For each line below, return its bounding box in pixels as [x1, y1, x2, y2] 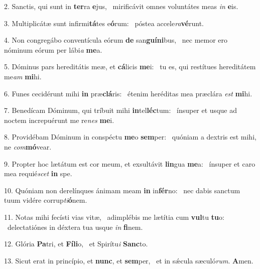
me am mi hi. [4, 71, 42, 81]
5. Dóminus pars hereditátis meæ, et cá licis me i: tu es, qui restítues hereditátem [4, 61, 256, 72]
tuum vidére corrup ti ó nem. [4, 195, 87, 205]
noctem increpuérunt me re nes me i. [4, 114, 114, 125]
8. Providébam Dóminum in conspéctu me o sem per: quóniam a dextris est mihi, [4, 131, 256, 142]
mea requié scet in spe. [4, 168, 72, 179]
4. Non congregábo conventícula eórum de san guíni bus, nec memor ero [4, 35, 228, 45]
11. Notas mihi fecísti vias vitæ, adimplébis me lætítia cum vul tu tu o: [4, 211, 224, 222]
